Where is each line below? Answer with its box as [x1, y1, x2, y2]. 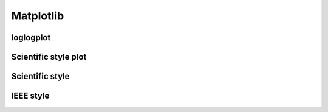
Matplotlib [11, 9, 64, 23]
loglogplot [11, 32, 51, 43]
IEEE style [11, 91, 50, 101]
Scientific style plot [11, 52, 87, 62]
